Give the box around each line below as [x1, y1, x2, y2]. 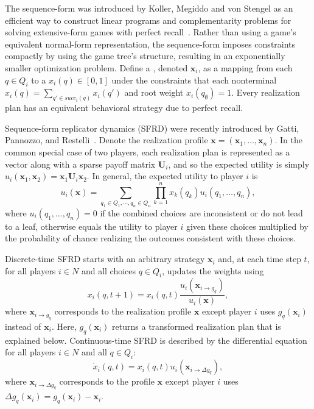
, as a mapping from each [198, 61, 293, 74]
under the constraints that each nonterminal [111, 73, 277, 86]
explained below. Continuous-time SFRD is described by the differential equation [5, 333, 307, 346]
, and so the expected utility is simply [168, 157, 310, 170]
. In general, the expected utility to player [86, 169, 243, 182]
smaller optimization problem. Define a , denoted [5, 61, 188, 74]
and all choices [81, 264, 136, 277]
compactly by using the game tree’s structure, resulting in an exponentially [5, 49, 285, 62]
